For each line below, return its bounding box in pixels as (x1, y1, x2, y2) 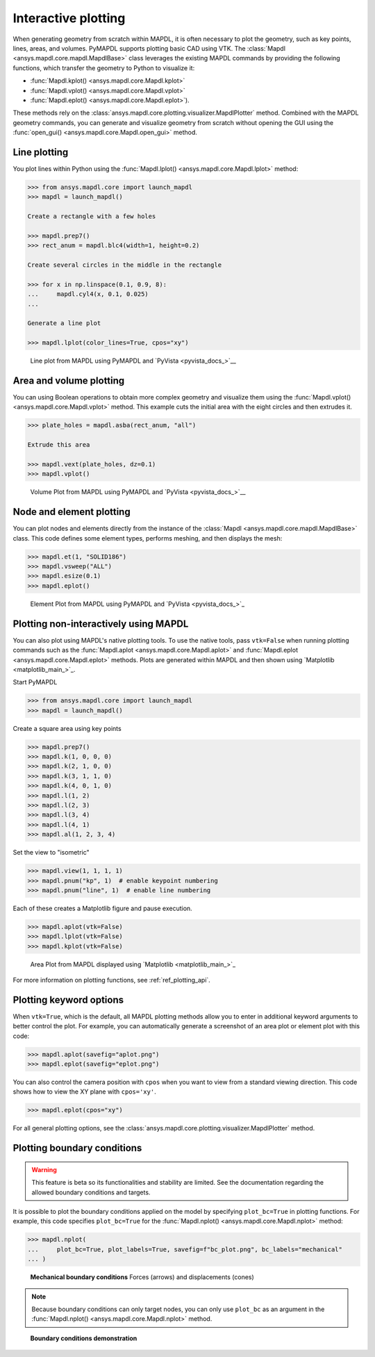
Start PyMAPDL (12, 678, 58, 686)
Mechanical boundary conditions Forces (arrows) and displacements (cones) (30, 1273, 255, 1281)
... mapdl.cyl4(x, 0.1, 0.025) (27, 290, 149, 298)
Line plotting (12, 146, 69, 158)
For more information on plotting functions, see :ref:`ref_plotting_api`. (12, 976, 211, 985)
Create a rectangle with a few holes (27, 213, 156, 220)
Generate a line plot (27, 320, 101, 327)
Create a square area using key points (12, 724, 122, 732)
